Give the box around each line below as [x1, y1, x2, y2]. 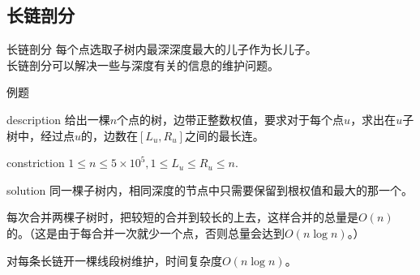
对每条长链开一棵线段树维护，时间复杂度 [6, 251, 222, 269]
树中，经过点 [6, 127, 75, 144]
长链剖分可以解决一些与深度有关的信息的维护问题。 [6, 56, 279, 73]
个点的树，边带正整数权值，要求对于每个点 [117, 110, 345, 127]
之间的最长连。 [184, 127, 264, 144]
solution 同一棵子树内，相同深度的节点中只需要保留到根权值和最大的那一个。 [6, 181, 413, 198]
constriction [6, 154, 65, 171]
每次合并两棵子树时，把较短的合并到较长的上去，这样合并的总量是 [6, 208, 358, 226]
